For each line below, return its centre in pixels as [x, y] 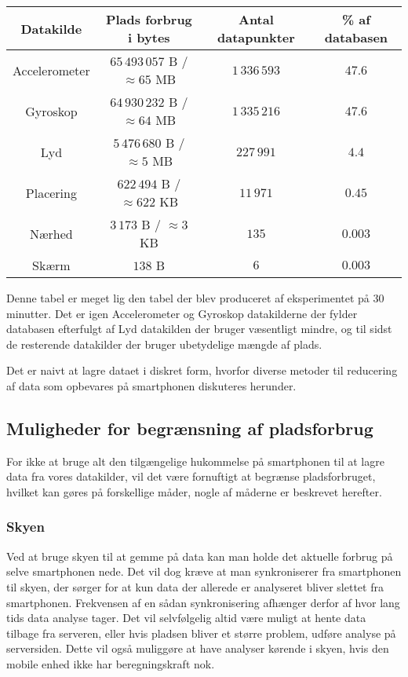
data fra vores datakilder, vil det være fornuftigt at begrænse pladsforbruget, [191, 476]
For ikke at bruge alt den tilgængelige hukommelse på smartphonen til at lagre [195, 461]
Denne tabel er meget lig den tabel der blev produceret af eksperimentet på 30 [195, 298]
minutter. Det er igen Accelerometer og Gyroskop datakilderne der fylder [182, 313]
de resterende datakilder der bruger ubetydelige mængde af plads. [164, 344]
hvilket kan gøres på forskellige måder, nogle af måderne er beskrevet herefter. [194, 491]
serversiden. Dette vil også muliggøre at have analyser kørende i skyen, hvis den [198, 648]
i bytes [149, 37]
